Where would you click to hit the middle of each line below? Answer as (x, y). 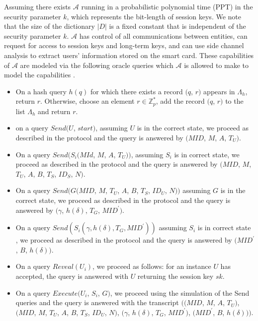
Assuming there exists (38, 6)
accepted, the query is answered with (72, 276)
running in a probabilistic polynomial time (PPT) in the (167, 6)
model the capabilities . (40, 75)
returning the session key (175, 276)
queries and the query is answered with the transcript (97, 302)
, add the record (180, 101)
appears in (219, 91)
